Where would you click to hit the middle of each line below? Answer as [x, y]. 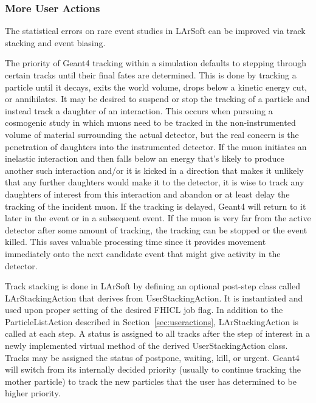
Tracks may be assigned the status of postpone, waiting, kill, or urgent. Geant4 [152, 357]
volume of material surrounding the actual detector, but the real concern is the [152, 134]
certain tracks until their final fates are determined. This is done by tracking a [151, 75]
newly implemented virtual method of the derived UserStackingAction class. [146, 346]
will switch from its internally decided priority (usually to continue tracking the [153, 369]
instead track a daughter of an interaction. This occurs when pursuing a [139, 110]
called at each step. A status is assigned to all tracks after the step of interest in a [158, 333]
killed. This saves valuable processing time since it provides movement [136, 242]
